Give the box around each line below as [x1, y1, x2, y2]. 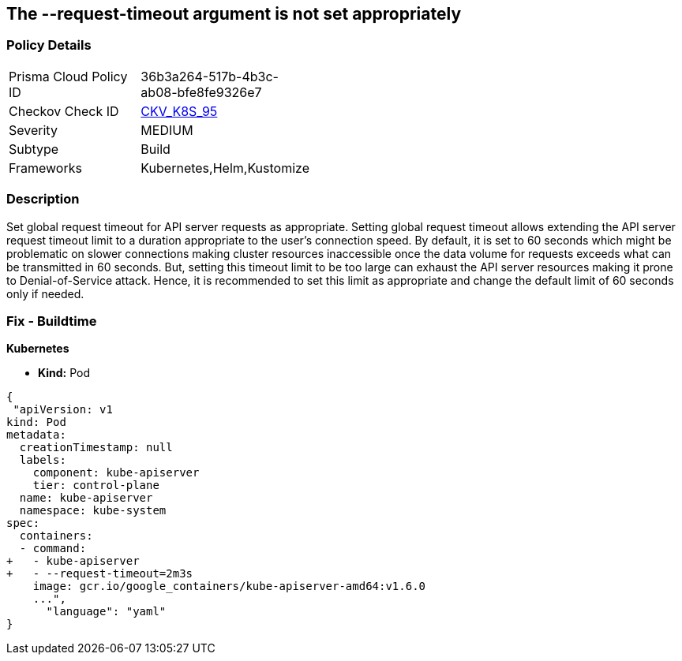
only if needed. [6, 286, 84, 301]
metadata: [6, 428, 66, 442]
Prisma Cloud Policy [9, 68, 128, 84]
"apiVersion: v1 [13, 403, 113, 416]
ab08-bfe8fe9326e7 [141, 84, 262, 100]
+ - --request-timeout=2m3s [6, 567, 193, 581]
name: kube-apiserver [19, 491, 153, 505]
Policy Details [6, 37, 92, 54]
